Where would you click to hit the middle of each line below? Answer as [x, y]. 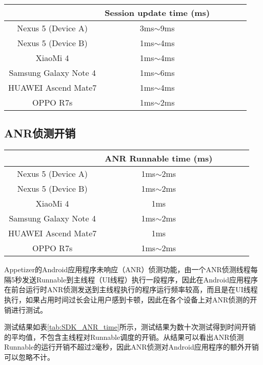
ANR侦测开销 [40, 133]
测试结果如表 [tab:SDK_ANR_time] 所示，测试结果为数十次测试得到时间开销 [130, 327]
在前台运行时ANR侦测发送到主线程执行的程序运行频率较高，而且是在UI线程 [131, 289]
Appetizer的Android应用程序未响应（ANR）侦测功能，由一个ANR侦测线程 [127, 269]
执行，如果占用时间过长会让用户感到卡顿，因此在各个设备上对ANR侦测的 [127, 299]
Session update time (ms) [157, 13]
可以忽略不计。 [29, 357]
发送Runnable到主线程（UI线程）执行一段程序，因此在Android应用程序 [140, 279]
